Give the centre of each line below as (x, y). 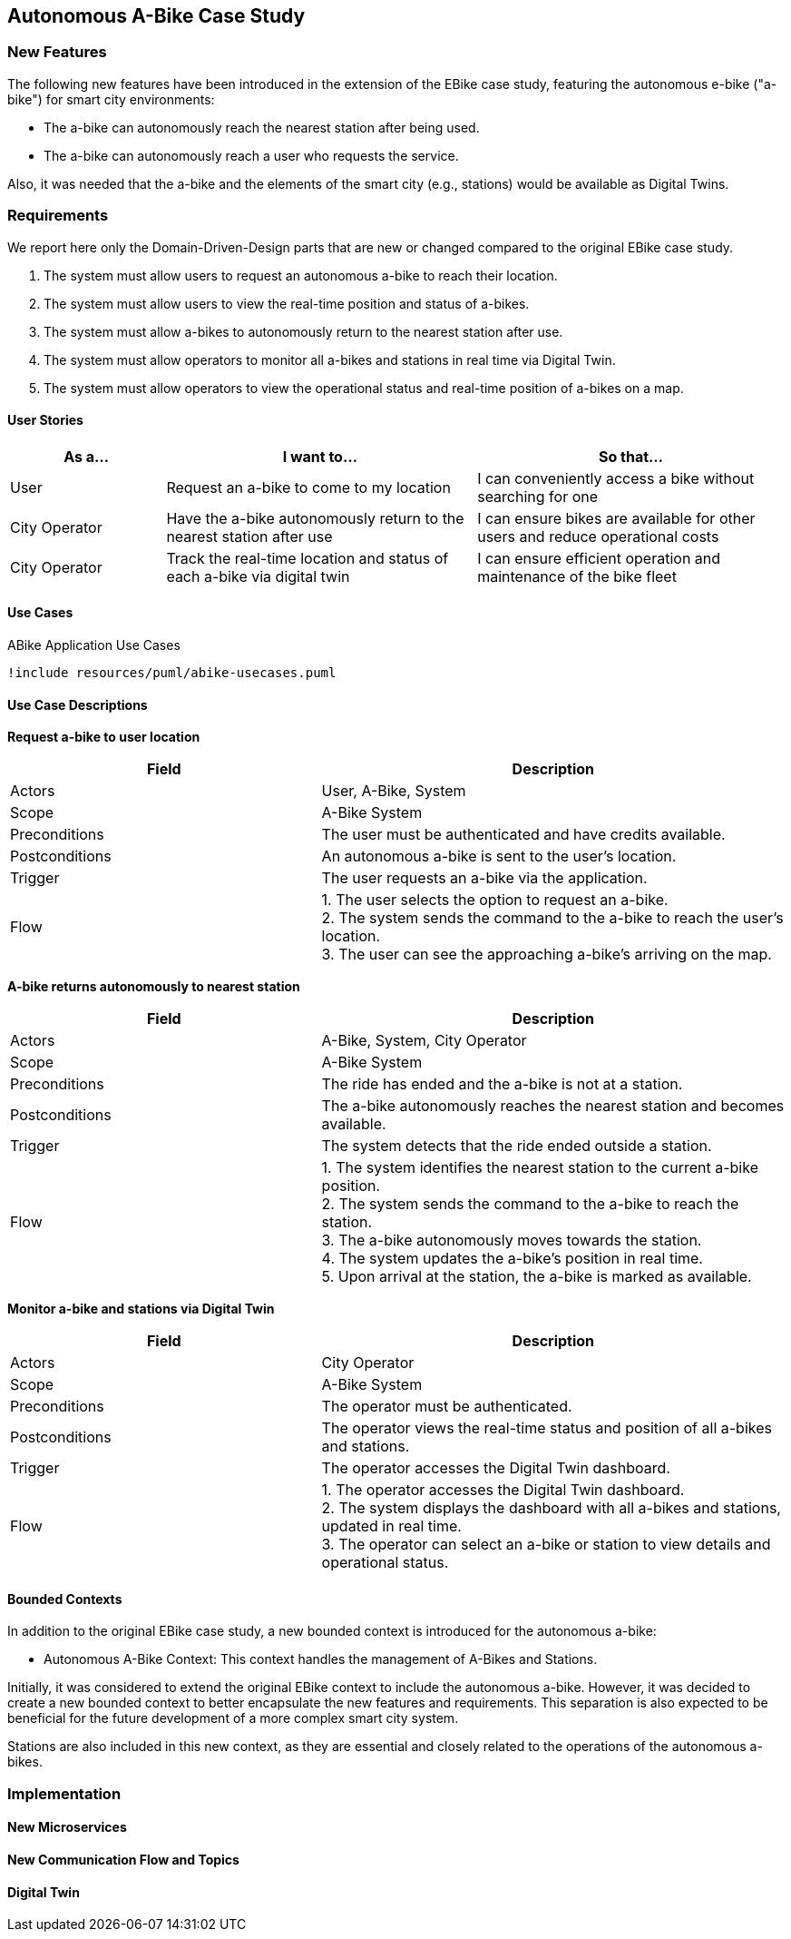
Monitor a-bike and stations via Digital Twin (141, 1309)
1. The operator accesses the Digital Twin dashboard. (503, 1490)
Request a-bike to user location (104, 737)
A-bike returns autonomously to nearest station (154, 987)
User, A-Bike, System (394, 791)
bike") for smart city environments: (111, 99)
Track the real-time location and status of (308, 558)
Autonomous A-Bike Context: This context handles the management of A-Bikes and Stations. (321, 1659)
